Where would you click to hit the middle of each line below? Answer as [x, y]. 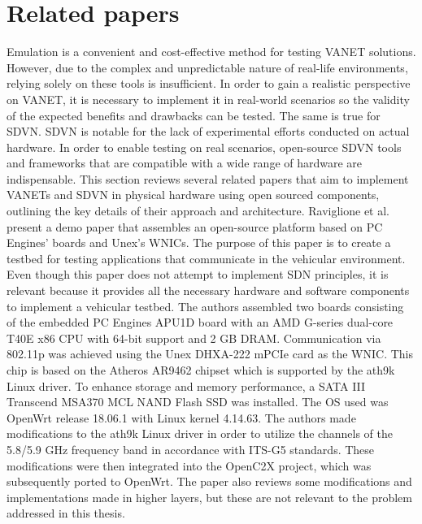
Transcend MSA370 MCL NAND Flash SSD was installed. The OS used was [198, 402]
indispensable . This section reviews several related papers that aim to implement [208, 178]
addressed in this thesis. [66, 513]
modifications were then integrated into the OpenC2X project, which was [189, 465]
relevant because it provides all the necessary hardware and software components [208, 290]
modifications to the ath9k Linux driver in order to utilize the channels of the [200, 433]
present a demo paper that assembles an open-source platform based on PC [195, 226]
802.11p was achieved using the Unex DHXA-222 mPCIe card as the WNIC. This [210, 354]
